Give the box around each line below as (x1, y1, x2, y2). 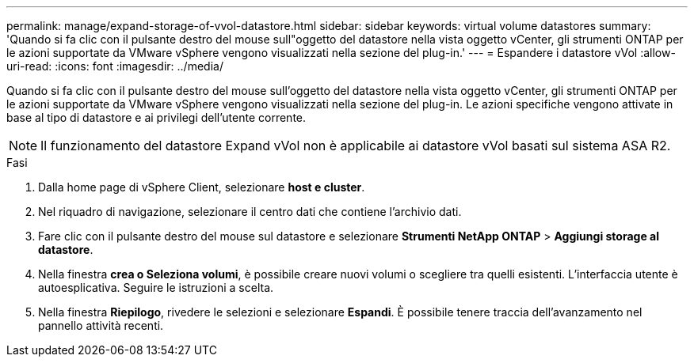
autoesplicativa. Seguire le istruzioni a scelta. (38, 281, 274, 294)
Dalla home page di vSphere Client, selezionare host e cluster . (38, 180, 365, 194)
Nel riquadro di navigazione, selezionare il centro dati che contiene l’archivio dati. (38, 205, 462, 218)
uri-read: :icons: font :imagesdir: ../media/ (6, 59, 223, 73)
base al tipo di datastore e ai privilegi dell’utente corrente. (6, 111, 307, 124)
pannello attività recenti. (38, 319, 164, 332)
